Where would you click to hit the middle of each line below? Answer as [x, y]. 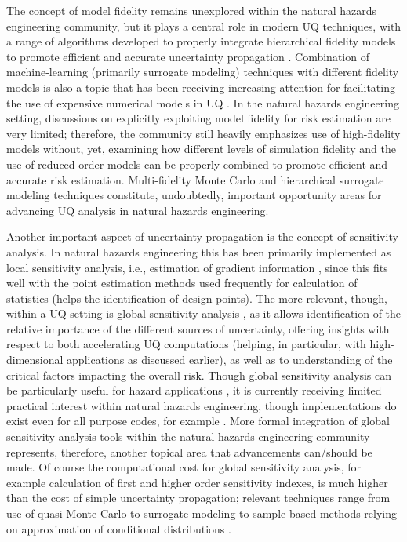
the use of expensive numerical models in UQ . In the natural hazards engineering [203, 102]
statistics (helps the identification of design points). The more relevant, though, [197, 298]
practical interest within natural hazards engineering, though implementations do [202, 405]
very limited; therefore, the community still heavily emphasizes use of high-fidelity [203, 133]
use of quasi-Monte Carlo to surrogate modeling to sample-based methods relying [202, 513]
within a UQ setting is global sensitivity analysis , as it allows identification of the [204, 313]
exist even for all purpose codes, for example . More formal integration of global [198, 421]
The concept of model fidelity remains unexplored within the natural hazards [192, 10]
